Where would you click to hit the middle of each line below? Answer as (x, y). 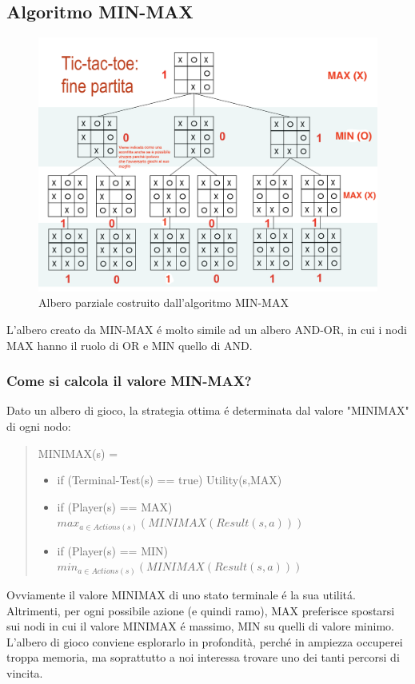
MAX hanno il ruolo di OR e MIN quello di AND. (130, 345)
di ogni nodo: (39, 426)
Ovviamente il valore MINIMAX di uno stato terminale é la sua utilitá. (181, 594)
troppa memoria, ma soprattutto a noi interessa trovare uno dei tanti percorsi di (203, 657)
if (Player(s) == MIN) (112, 550)
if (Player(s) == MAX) (115, 506)
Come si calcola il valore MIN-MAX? (129, 381)
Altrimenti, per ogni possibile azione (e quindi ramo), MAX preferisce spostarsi (201, 610)
